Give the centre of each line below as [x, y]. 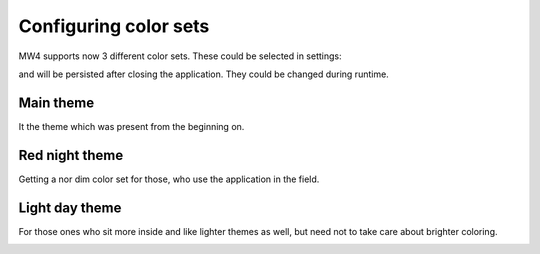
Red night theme [71, 155]
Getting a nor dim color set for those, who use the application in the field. [169, 179]
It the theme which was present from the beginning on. [131, 126]
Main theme [56, 102]
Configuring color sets [114, 26]
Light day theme [70, 207]
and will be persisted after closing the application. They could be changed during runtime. [203, 74]
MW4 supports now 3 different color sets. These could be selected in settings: [180, 56]
